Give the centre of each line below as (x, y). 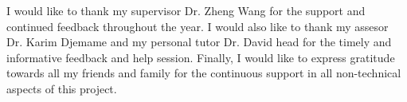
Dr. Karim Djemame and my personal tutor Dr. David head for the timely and (199, 42)
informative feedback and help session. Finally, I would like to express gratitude (201, 57)
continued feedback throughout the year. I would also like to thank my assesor (198, 26)
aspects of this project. (62, 88)
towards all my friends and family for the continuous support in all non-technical (204, 73)
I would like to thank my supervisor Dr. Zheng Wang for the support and (186, 10)
